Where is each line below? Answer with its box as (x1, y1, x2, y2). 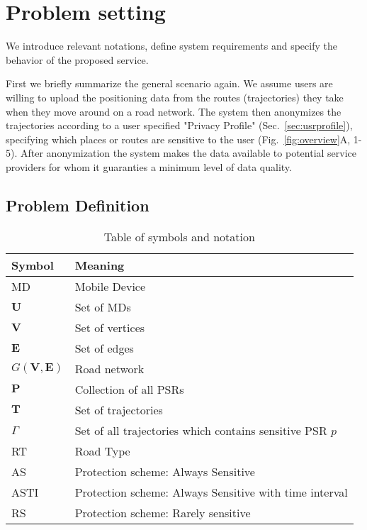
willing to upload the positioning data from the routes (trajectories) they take (6, 89, 344, 104)
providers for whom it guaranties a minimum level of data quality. (6, 159, 292, 174)
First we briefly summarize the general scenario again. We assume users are (6, 76, 333, 91)
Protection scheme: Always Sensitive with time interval (74, 483, 348, 500)
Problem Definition (6, 194, 149, 216)
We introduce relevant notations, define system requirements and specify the (6, 38, 337, 53)
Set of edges (74, 339, 134, 356)
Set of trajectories (74, 401, 163, 418)
